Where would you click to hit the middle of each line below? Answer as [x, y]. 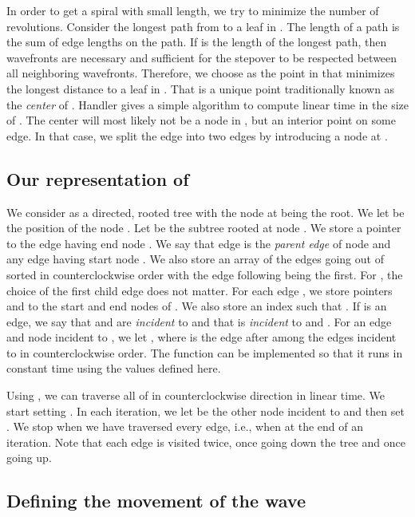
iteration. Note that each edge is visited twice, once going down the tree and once [206, 442]
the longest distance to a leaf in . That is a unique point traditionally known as [201, 88]
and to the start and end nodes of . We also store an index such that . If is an [197, 306]
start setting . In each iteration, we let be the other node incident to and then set [206, 410]
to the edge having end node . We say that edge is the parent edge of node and [199, 243]
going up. [29, 458]
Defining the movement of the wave [156, 501]
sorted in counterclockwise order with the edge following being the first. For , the [205, 274]
